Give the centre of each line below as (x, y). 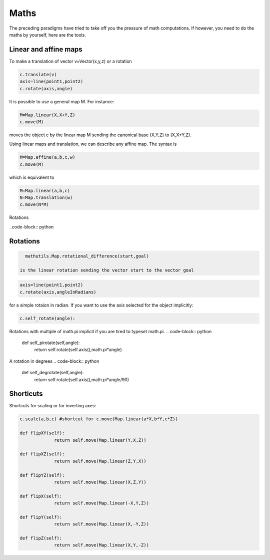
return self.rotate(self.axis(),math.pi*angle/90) (82, 379)
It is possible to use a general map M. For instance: (62, 101)
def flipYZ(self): (42, 475)
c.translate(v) (38, 74)
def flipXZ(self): (42, 454)
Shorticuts (26, 394)
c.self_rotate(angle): (47, 318)
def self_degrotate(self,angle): (53, 373)
